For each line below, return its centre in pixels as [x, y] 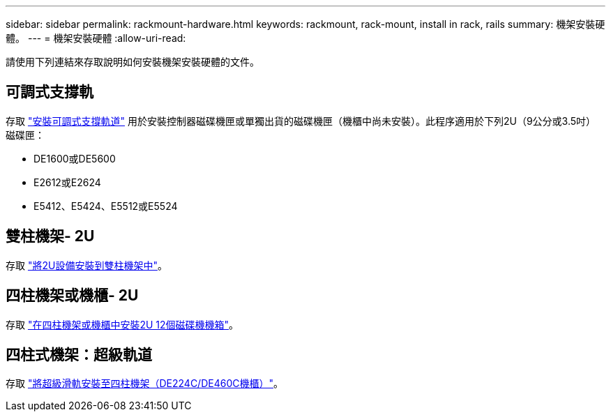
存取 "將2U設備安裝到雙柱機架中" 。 [86, 265]
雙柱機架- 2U [50, 236]
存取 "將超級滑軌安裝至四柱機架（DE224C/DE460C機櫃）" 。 [144, 384]
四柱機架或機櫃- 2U [72, 296]
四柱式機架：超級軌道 [79, 354]
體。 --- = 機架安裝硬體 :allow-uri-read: [96, 38]
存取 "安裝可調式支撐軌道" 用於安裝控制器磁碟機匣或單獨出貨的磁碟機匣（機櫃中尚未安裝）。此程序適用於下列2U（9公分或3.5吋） [301, 121]
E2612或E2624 [67, 182]
